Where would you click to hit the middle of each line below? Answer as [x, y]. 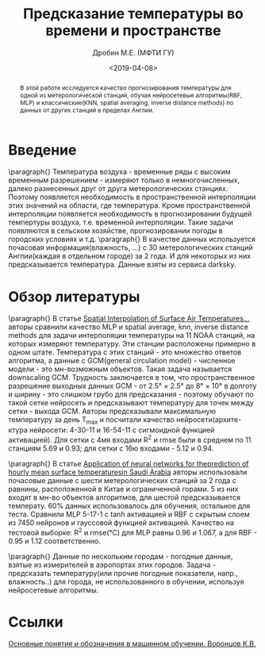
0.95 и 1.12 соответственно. [54, 541]
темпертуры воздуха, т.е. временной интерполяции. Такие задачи [121, 222]
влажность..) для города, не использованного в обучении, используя [126, 581]
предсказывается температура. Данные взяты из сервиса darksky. [122, 265]
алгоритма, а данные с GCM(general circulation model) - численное [122, 361]
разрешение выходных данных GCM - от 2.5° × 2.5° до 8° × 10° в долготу [132, 386]
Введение [42, 150]
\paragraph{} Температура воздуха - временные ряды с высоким [120, 172]
